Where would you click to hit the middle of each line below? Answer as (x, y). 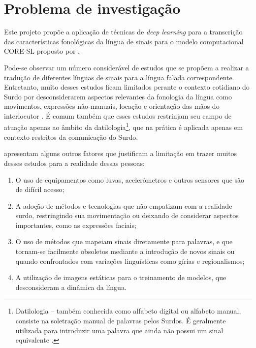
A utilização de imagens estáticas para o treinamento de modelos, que (121, 277)
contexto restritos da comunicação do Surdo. (71, 137)
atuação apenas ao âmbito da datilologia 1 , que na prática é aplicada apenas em (124, 127)
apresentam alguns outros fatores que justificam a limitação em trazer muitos (121, 153)
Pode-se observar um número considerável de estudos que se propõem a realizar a (127, 67)
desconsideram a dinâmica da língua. (71, 287)
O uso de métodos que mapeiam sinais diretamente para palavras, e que (124, 241)
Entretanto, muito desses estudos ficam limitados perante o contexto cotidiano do (127, 87)
